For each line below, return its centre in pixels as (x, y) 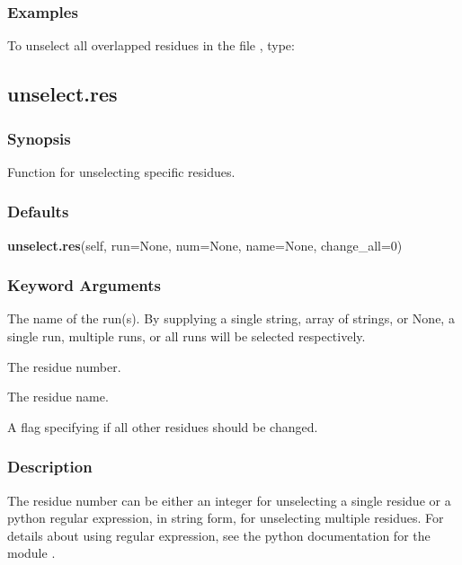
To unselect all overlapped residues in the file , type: (151, 45)
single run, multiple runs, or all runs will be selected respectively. (187, 336)
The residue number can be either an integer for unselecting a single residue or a (229, 500)
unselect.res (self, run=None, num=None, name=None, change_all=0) (205, 245)
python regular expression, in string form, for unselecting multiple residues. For (226, 518)
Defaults (38, 212)
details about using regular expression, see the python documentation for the (219, 535)
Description (50, 467)
